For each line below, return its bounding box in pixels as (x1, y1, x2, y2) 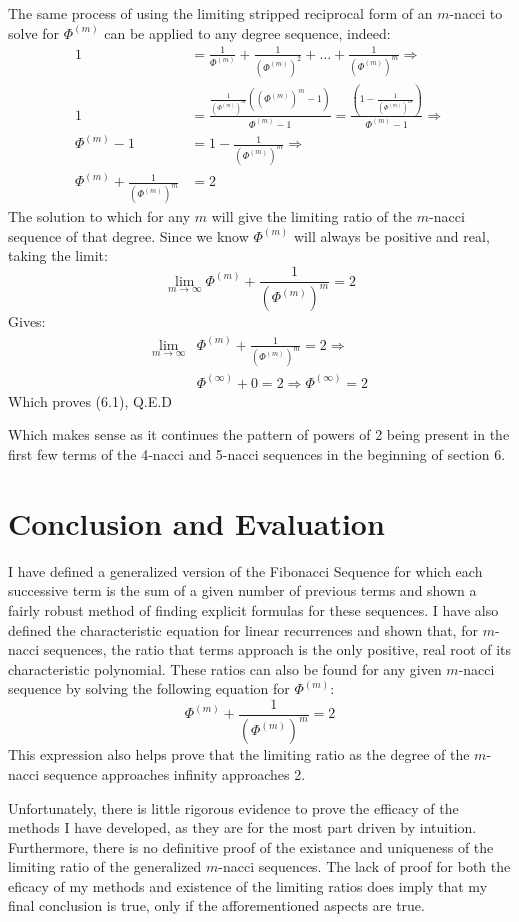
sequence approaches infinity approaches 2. (43, 763, 306, 784)
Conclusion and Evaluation (8, 502, 385, 543)
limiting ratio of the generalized (8, 856, 202, 877)
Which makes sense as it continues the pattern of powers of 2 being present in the (8, 424, 510, 445)
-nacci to (449, 3, 503, 23)
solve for (8, 22, 60, 43)
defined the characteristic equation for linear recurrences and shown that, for (8, 619, 478, 640)
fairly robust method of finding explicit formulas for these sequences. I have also (8, 599, 499, 620)
